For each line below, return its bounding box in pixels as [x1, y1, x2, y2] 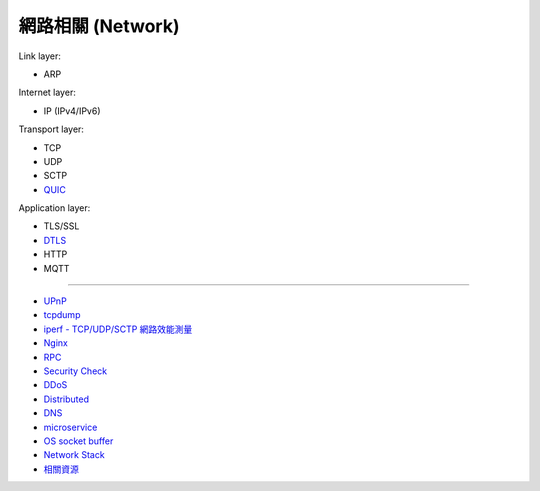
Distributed [43, 393, 90, 405]
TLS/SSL [43, 220, 80, 232]
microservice [43, 421, 98, 433]
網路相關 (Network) [18, 15, 180, 37]
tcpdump [43, 309, 81, 321]
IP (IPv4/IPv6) [43, 105, 101, 117]
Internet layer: [18, 86, 77, 99]
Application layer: [18, 202, 91, 214]
